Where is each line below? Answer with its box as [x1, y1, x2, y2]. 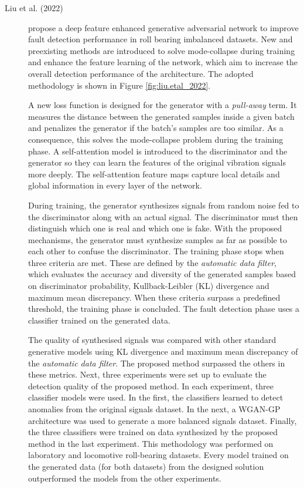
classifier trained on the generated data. [28, 314, 170, 326]
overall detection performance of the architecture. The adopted [28, 67, 254, 79]
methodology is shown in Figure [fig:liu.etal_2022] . [28, 79, 211, 91]
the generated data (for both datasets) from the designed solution [28, 460, 264, 472]
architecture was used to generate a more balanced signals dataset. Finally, [28, 414, 297, 426]
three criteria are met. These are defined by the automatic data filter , [28, 256, 276, 268]
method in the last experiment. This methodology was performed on [28, 437, 274, 449]
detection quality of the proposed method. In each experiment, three [28, 379, 274, 392]
